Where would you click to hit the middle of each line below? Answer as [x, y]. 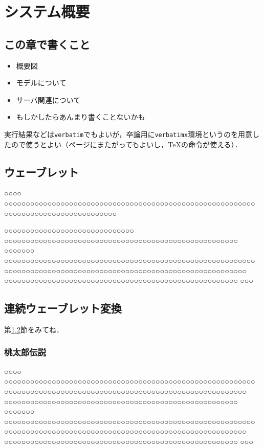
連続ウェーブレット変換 [63, 308]
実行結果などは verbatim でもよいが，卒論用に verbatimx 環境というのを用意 [128, 134]
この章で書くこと [47, 44]
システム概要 [47, 12]
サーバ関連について [48, 99]
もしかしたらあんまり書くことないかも [81, 117]
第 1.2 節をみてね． [34, 329]
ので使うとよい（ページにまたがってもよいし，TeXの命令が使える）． [126, 144]
